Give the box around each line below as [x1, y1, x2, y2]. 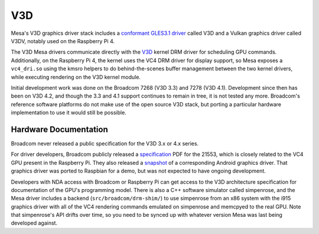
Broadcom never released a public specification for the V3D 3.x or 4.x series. [11, 139, 199, 147]
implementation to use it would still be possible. [11, 109, 126, 116]
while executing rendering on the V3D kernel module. [11, 73, 141, 80]
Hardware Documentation [11, 124, 109, 134]
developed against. [11, 219, 58, 227]
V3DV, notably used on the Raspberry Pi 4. [11, 37, 115, 44]
